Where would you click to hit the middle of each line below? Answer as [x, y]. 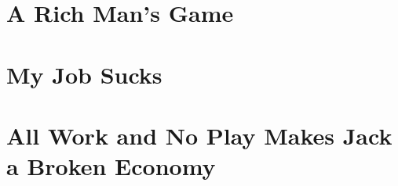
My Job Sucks [84, 74]
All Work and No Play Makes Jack [199, 135]
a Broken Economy [111, 166]
